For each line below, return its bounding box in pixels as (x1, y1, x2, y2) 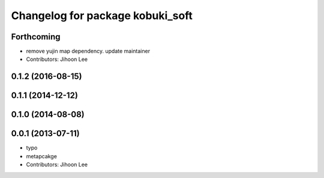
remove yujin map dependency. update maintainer (26, 48, 150, 55)
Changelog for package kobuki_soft (11, 9, 193, 22)
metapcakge (26, 152, 57, 159)
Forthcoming (11, 32, 61, 42)
